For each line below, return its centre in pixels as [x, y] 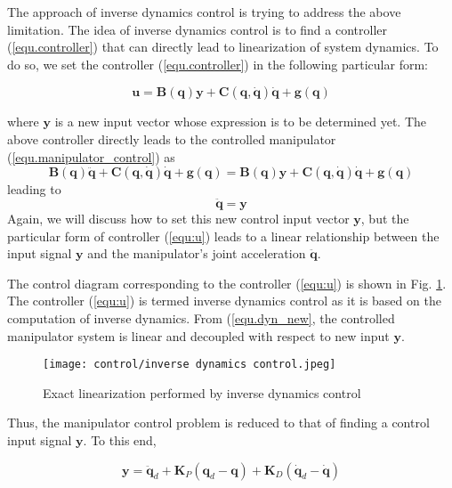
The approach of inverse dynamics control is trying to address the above [204, 12]
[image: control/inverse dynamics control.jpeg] [190, 365]
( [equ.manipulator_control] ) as [91, 156]
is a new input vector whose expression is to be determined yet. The [240, 122]
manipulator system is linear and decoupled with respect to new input [198, 335]
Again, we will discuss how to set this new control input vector [178, 218]
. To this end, [120, 439]
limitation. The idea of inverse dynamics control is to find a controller [197, 29]
